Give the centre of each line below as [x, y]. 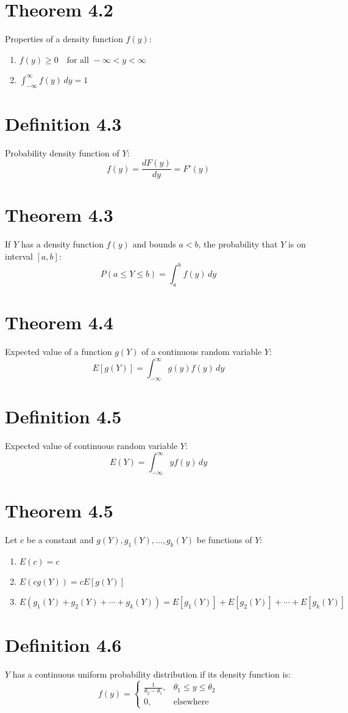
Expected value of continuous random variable [91, 446]
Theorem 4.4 [59, 322]
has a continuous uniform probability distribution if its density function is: [151, 674]
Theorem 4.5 [59, 510]
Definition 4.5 [63, 416]
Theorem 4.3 [59, 215]
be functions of [224, 540]
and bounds [154, 244]
